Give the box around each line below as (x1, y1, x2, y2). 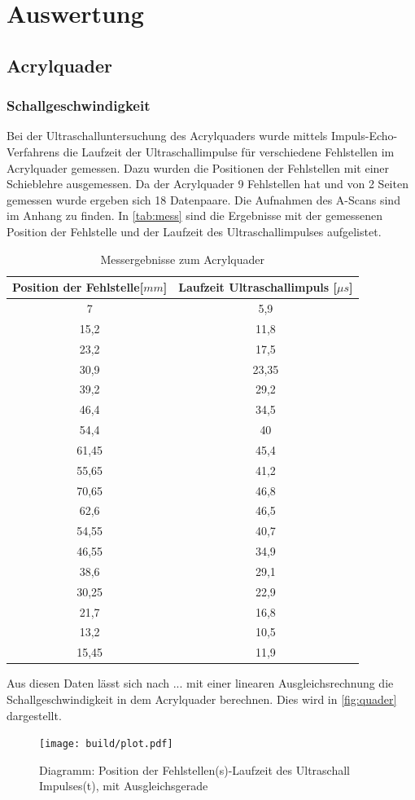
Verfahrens (7, 143, 60, 160)
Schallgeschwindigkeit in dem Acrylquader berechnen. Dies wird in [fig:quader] (7, 691, 397, 707)
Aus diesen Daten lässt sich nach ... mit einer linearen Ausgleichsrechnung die (7, 675, 394, 692)
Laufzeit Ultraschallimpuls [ (178, 279, 338, 296)
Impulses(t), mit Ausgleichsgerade (39, 777, 208, 794)
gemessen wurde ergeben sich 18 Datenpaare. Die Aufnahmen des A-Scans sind (7, 191, 400, 208)
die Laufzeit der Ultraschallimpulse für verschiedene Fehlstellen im (63, 143, 395, 160)
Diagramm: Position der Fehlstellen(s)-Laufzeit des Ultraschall (39, 761, 351, 778)
